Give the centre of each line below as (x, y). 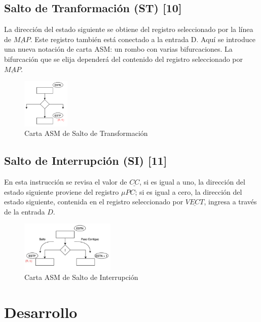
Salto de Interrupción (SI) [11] (86, 160)
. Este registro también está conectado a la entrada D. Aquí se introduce (143, 39)
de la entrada (25, 211)
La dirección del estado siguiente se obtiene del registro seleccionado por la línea (129, 29)
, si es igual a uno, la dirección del (192, 182)
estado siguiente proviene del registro (62, 191)
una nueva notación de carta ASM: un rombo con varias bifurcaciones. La (118, 49)
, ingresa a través (230, 202)
